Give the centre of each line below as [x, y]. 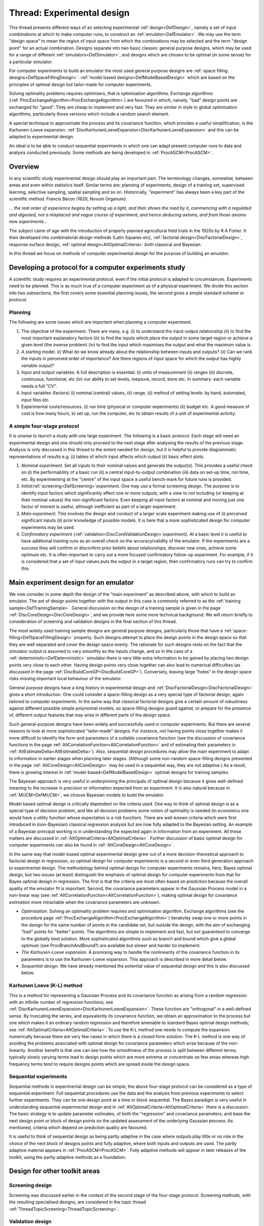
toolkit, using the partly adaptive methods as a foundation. [68, 1157]
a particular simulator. [31, 62]
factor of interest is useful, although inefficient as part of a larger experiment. [99, 507]
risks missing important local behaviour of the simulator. [66, 679]
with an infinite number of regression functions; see [61, 1002]
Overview [24, 166]
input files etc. [36, 400]
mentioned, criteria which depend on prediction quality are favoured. [78, 1127]
